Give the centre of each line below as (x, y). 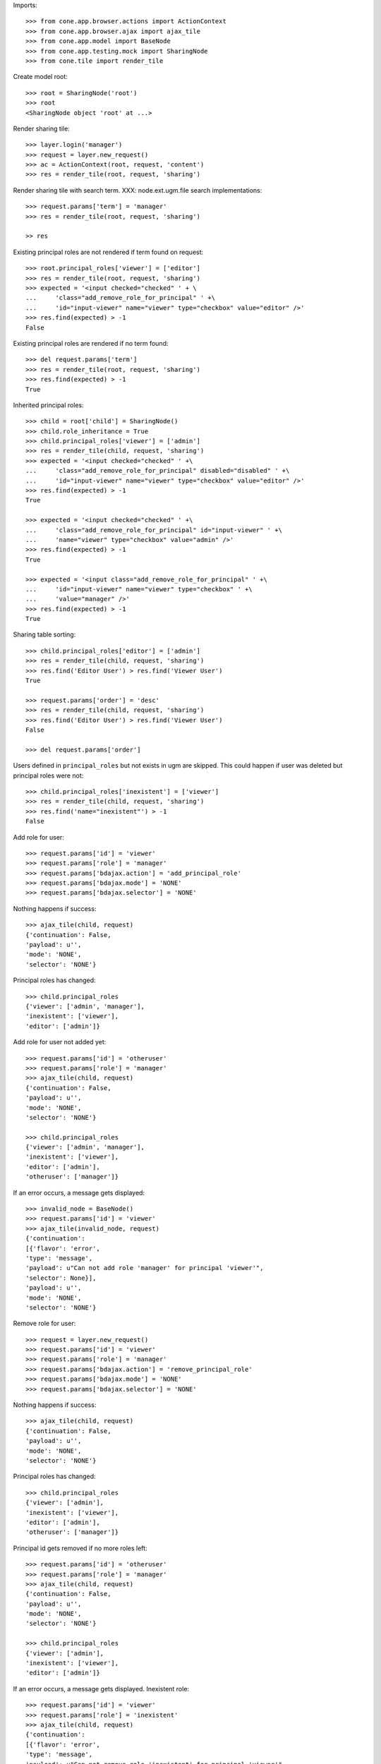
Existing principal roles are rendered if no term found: (91, 343)
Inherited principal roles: (48, 405)
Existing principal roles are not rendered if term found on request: (108, 252)
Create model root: (41, 77)
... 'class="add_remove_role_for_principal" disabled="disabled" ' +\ (158, 471)
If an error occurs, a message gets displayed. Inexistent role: (101, 1689)
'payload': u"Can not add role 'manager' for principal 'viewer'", (145, 1268)
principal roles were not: (48, 775)
